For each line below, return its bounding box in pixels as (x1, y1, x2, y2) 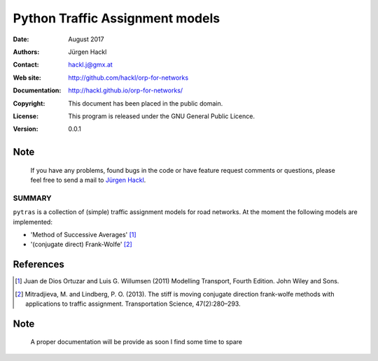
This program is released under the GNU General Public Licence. (68, 112, 255, 120)
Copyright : (13, 99, 45, 108)
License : (13, 112, 38, 120)
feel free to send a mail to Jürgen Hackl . (30, 176, 146, 185)
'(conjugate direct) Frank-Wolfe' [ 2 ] (30, 240, 132, 248)
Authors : (13, 48, 40, 56)
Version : (13, 125, 38, 133)
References (13, 259, 64, 271)
